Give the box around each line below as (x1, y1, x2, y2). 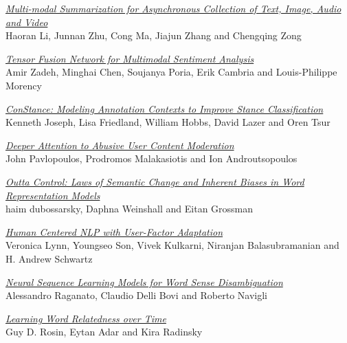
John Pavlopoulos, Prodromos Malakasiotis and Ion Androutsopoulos (5, 151, 298, 166)
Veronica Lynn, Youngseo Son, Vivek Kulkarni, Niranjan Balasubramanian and (5, 238, 339, 252)
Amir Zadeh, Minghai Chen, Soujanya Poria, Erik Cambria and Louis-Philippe (5, 65, 337, 79)
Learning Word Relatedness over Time (5, 311, 166, 325)
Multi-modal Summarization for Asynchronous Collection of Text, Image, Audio (5, 1, 342, 15)
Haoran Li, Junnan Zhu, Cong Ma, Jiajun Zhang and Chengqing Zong (5, 28, 302, 43)
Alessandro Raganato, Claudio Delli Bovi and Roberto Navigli (5, 288, 267, 302)
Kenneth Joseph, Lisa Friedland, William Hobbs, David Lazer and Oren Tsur (5, 115, 331, 129)
